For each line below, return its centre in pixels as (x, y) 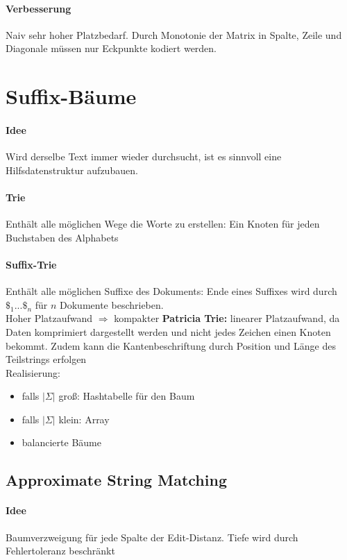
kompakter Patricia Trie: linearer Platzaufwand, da (227, 318)
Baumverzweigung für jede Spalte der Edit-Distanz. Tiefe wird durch (152, 537)
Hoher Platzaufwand (49, 318)
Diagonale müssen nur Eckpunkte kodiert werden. (111, 48)
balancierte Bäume (61, 442)
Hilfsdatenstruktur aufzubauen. (72, 170)
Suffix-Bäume (71, 96)
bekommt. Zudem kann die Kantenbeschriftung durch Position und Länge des (171, 345)
